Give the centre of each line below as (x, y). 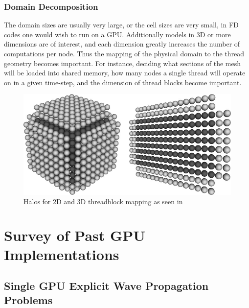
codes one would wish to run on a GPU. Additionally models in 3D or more (117, 34)
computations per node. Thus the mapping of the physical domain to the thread (124, 53)
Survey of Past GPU (75, 235)
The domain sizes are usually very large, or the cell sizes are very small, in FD (121, 25)
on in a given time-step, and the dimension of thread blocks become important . (123, 82)
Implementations (62, 254)
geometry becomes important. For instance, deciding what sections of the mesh (123, 63)
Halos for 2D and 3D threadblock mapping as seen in (103, 201)
